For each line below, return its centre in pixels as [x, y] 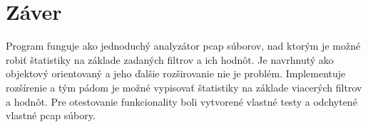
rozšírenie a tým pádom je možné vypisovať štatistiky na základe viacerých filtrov [184, 87]
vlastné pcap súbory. [51, 115]
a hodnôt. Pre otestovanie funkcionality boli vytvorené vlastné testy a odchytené [182, 101]
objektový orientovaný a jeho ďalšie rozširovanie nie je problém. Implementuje [176, 73]
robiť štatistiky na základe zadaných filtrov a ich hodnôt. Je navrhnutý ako [170, 59]
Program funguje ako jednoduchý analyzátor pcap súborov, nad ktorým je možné [183, 46]
